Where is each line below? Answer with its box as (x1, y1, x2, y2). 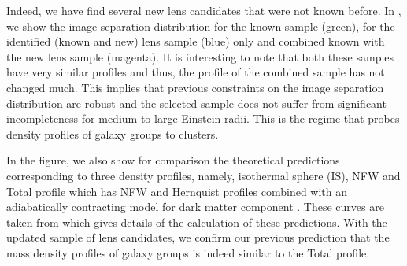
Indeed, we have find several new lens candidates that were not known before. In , (6, 2, 401, 18)
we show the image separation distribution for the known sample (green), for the (6, 17, 395, 34)
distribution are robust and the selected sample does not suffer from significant (6, 94, 387, 111)
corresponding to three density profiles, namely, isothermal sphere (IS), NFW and (6, 167, 401, 183)
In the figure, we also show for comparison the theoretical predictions (6, 152, 340, 168)
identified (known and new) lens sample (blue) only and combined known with (6, 33, 385, 50)
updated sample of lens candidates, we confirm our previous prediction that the (6, 229, 390, 246)
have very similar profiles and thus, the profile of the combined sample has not (6, 64, 385, 80)
